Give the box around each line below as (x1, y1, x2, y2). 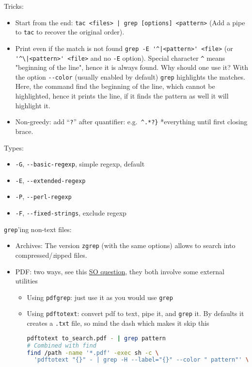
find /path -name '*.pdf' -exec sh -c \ (27, 349, 159, 356)
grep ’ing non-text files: (4, 224, 72, 234)
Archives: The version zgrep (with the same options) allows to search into (15, 240, 236, 250)
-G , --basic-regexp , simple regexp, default (15, 159, 145, 169)
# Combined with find (27, 342, 96, 349)
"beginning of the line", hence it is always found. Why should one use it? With (15, 62, 248, 72)
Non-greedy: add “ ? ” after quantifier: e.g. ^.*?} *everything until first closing (15, 117, 248, 127)
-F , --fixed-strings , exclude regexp (15, 208, 126, 218)
